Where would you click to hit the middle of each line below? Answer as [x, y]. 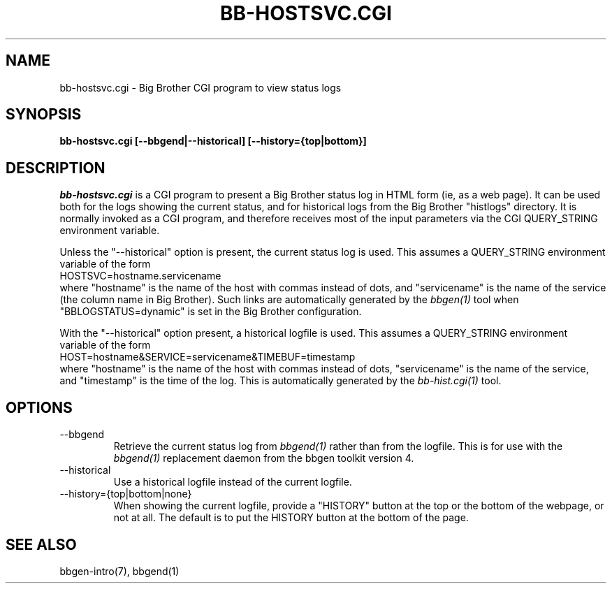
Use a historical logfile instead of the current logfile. [233, 482]
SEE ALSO [41, 544]
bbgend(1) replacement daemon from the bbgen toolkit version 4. [264, 458]
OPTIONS [39, 407]
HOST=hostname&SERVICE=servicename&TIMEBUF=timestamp [207, 357]
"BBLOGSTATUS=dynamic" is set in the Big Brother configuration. [211, 312]
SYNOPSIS [44, 115]
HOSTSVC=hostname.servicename [140, 276]
